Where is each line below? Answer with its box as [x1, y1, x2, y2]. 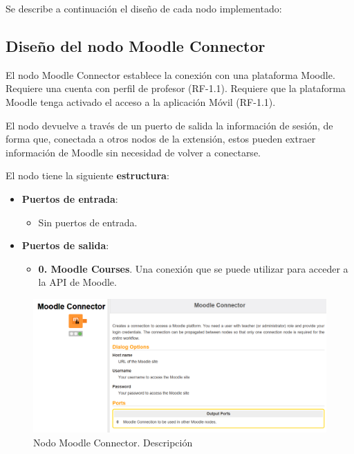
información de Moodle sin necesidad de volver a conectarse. [6, 145, 261, 159]
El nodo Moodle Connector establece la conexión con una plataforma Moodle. [6, 67, 335, 82]
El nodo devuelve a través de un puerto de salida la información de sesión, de [6, 118, 333, 132]
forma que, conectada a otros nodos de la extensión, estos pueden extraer [6, 131, 316, 146]
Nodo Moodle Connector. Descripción [33, 435, 193, 449]
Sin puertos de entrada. [38, 215, 138, 229]
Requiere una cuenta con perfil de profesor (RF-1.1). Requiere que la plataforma [6, 81, 346, 96]
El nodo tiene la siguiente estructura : [6, 168, 169, 183]
